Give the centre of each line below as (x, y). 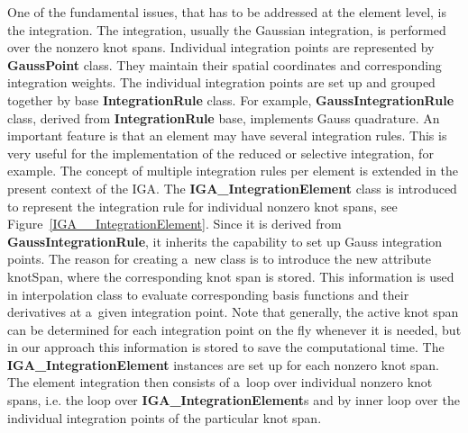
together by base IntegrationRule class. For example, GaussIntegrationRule (231, 99)
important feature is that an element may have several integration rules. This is (227, 135)
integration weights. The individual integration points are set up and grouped (221, 82)
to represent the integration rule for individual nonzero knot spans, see (202, 206)
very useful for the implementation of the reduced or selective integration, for (220, 153)
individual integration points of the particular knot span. (165, 417)
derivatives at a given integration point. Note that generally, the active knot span (233, 312)
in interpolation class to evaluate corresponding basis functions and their (208, 294)
